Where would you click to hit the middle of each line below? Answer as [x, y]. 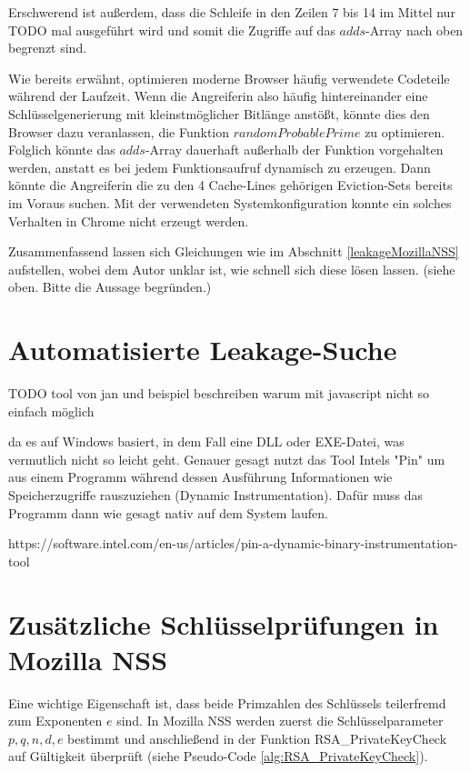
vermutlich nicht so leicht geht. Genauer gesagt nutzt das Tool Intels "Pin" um [227, 459]
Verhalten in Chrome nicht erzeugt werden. [129, 221]
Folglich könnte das [62, 150]
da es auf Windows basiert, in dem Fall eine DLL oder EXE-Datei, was [206, 441]
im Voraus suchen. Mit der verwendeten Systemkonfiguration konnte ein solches [230, 202]
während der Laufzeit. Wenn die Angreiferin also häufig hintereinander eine [218, 96]
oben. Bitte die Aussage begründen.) [110, 287]
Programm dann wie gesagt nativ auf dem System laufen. [168, 512]
